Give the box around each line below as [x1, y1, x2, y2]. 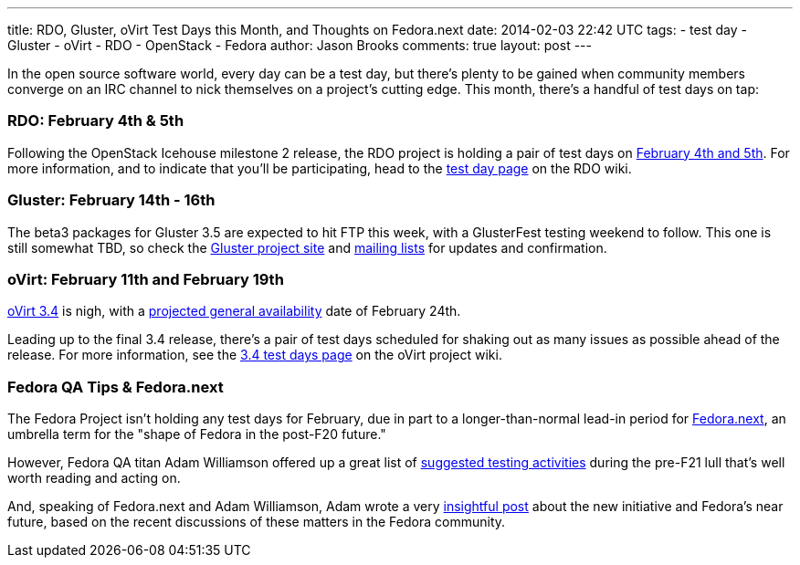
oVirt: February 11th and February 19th [7, 269, 284, 288]
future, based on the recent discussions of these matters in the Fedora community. [7, 514, 506, 529]
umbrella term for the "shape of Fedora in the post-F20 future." [7, 426, 386, 442]
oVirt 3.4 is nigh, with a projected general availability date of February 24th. [7, 303, 461, 319]
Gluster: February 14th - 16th [7, 191, 216, 210]
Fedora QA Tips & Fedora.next [7, 377, 224, 396]
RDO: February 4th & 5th [7, 111, 184, 131]
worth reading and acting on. [7, 470, 181, 486]
